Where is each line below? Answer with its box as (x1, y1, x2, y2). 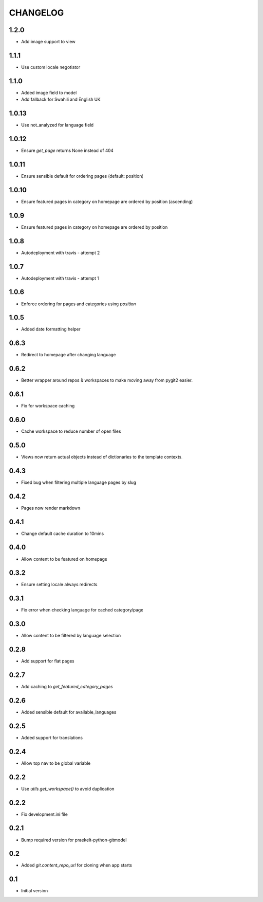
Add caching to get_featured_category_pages (21, 684, 113, 690)
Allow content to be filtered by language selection (21, 633, 121, 639)
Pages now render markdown (21, 505, 80, 511)
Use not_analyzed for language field (21, 122, 94, 128)
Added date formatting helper (21, 326, 81, 332)
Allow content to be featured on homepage (21, 556, 108, 562)
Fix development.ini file (21, 811, 68, 817)
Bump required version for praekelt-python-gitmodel (21, 837, 127, 843)
